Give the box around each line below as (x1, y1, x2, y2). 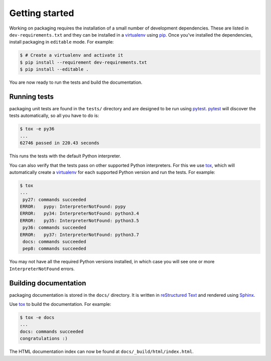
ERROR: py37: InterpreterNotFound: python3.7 (20, 232, 139, 238)
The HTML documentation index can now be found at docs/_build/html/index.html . (9, 348, 194, 354)
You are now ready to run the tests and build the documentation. (9, 79, 143, 85)
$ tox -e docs (20, 315, 55, 320)
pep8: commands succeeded (23, 246, 86, 252)
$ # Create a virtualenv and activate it (20, 53, 123, 58)
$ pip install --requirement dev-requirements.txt (20, 59, 148, 65)
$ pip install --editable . (20, 67, 89, 72)
